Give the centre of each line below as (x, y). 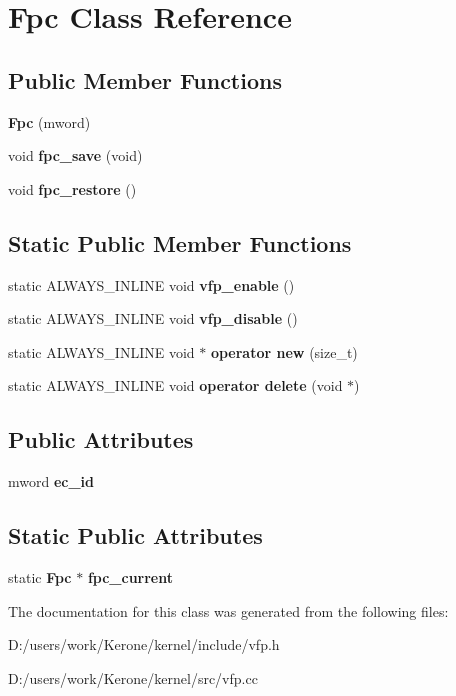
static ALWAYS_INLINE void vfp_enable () (151, 284)
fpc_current (130, 576)
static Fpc (40, 576)
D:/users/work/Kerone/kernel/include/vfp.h (144, 644)
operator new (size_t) (284, 351)
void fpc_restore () (72, 188)
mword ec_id (51, 481)
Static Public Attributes (135, 535)
